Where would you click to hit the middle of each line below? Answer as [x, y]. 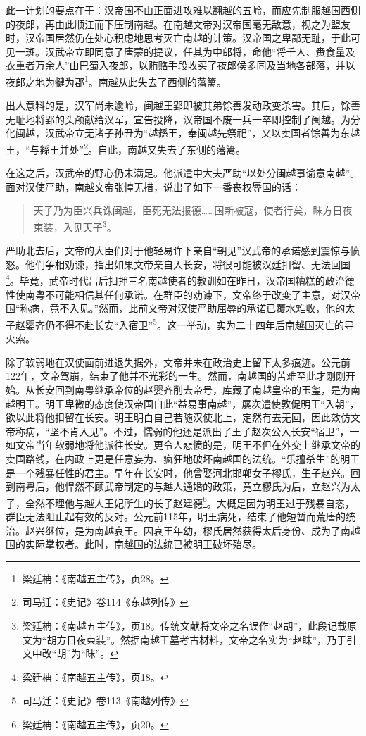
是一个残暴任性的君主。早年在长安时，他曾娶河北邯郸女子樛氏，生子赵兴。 [178, 472]
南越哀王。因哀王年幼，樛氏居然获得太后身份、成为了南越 [227, 530]
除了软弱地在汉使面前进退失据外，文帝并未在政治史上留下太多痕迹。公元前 [178, 362]
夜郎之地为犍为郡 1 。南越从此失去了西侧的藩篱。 [116, 80]
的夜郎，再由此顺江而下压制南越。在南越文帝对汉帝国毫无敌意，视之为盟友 [178, 24]
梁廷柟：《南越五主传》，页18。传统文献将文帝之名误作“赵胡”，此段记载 [185, 625]
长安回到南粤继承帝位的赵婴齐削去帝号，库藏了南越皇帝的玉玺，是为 [193, 389]
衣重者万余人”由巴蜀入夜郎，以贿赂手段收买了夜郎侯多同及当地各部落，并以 [181, 65]
